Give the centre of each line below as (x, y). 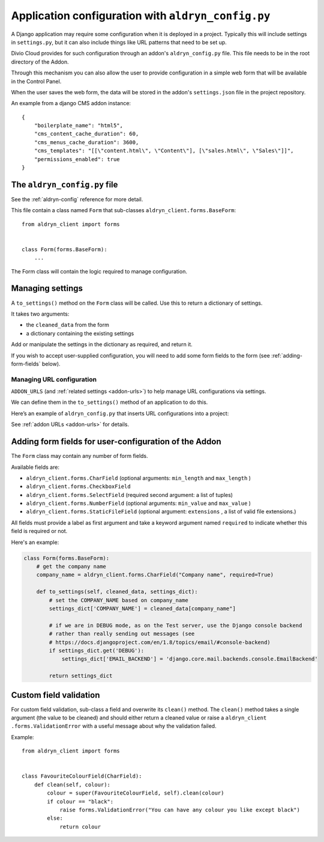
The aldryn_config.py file (64, 184)
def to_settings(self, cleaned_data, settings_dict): (117, 592)
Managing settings (47, 288)
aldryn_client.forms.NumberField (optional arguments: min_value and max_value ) (139, 503)
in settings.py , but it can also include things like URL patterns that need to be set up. (119, 42)
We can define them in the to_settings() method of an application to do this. (109, 402)
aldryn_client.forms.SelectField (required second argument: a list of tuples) (130, 495)
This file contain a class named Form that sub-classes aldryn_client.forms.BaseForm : (124, 210)
